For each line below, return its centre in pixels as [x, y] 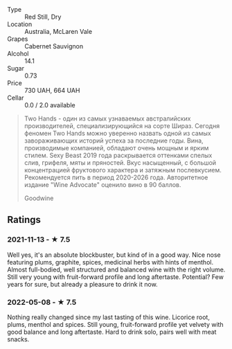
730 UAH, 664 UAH [52, 90]
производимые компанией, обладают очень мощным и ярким [116, 148]
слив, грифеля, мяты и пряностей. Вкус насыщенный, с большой [120, 163]
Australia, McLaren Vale [58, 32]
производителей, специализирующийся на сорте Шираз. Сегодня [122, 126]
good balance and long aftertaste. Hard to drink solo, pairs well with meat [112, 332]
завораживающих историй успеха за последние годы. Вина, [114, 141]
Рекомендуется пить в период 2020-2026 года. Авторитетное [116, 177]
